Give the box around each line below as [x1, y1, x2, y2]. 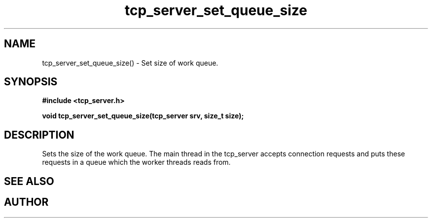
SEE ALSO [4, 175, 54, 187]
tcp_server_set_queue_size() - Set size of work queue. [42, 58, 218, 67]
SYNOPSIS [4, 75, 58, 88]
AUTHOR [4, 196, 49, 209]
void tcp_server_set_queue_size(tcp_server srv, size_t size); [42, 111, 244, 120]
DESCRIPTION [4, 128, 74, 141]
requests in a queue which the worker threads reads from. [42, 158, 231, 167]
